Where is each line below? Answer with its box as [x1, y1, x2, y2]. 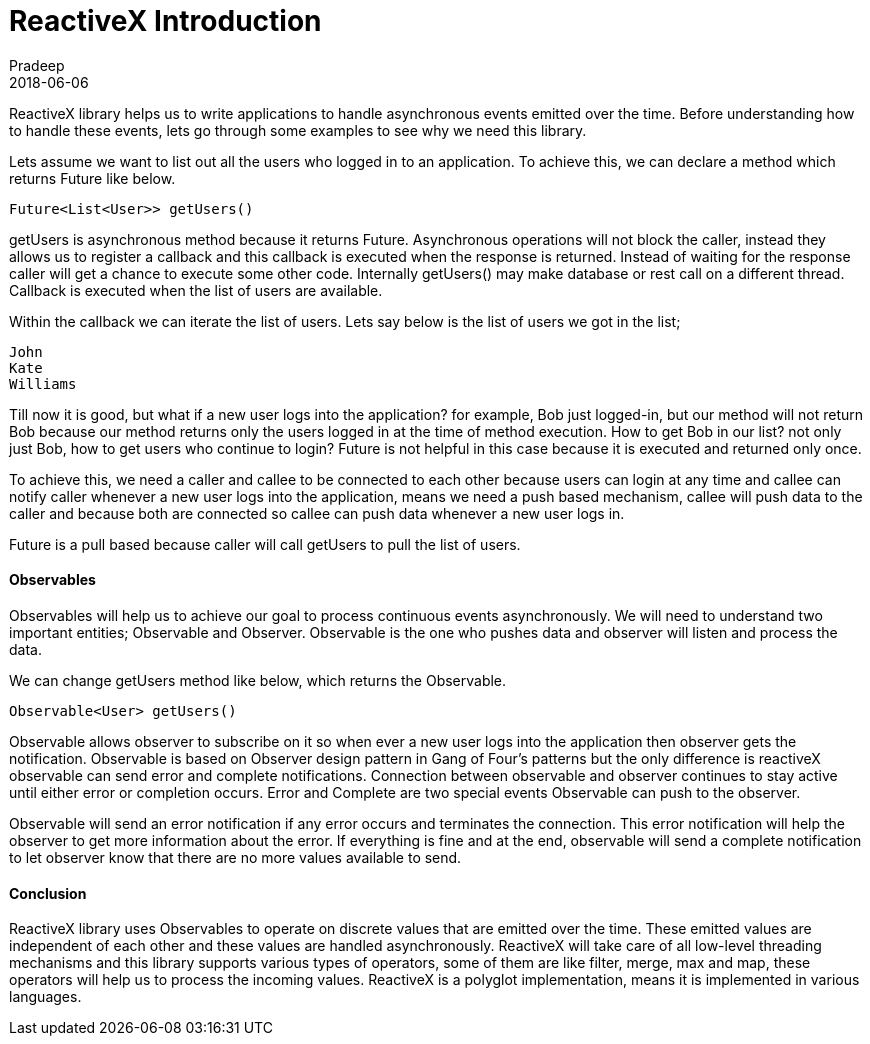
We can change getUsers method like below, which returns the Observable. [9, 671, 507, 689]
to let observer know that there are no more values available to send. [9, 848, 462, 866]
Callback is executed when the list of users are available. [9, 281, 383, 299]
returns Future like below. [9, 169, 176, 187]
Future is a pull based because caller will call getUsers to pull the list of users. [9, 535, 521, 553]
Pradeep [9, 56, 65, 74]
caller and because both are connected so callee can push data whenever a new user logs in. [9, 504, 625, 522]
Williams [9, 375, 77, 392]
